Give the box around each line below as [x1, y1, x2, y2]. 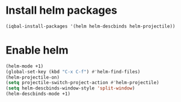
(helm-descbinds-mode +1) [5, 91, 70, 97]
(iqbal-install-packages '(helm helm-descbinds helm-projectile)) [5, 23, 176, 29]
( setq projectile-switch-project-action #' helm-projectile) [5, 80, 160, 86]
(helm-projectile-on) [5, 74, 60, 81]
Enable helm [5, 44, 69, 57]
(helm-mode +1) [5, 63, 44, 69]
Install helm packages [5, 4, 118, 17]
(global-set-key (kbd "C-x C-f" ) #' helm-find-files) [5, 69, 141, 75]
